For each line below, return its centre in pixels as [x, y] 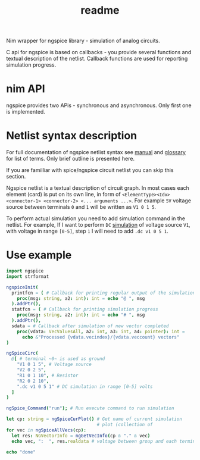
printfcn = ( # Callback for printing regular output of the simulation [104, 293]
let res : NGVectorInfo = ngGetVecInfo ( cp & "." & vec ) [81, 436]
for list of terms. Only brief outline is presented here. [71, 159]
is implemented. [26, 112]
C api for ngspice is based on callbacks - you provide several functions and [99, 52]
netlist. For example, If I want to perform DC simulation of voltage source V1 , [98, 225]
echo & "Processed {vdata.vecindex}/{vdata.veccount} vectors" [101, 337]
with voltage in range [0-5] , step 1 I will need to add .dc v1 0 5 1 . [87, 231]
